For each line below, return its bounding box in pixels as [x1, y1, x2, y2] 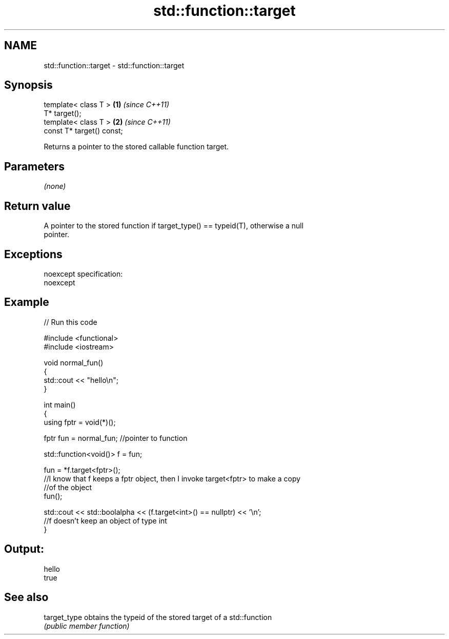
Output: [4, 543, 44, 556]
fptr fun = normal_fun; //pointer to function [44, 433, 188, 442]
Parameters [4, 160, 65, 173]
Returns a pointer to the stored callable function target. [44, 142, 229, 151]
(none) [44, 182, 66, 191]
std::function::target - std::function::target [44, 61, 185, 70]
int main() [44, 400, 76, 409]
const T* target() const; [44, 126, 123, 135]
